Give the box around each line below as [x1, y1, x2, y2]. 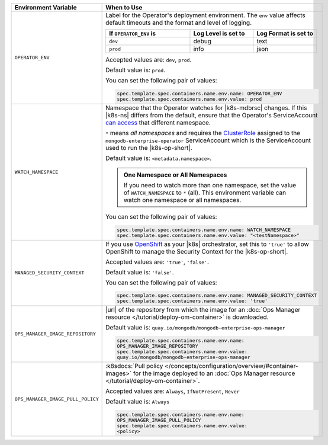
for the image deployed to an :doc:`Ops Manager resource [133, 369, 295, 377]
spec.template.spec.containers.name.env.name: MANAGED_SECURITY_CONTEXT [117, 292, 317, 299]
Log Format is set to [256, 30, 314, 37]
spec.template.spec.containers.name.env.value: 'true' [117, 298, 268, 305]
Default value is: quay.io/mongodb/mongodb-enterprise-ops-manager [105, 324, 285, 332]
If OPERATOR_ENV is [108, 30, 156, 37]
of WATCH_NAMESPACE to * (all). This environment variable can [123, 188, 287, 197]
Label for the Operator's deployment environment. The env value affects [105, 11, 306, 19]
